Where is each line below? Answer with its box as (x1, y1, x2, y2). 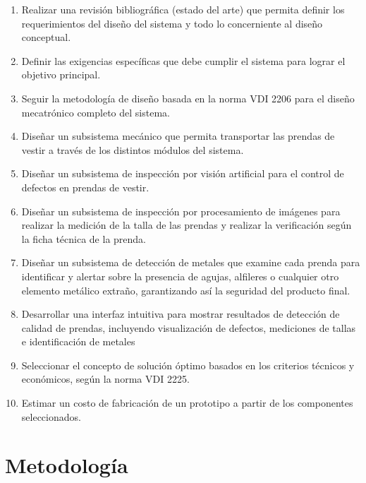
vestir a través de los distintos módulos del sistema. (21, 142, 244, 157)
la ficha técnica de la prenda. (21, 231, 147, 246)
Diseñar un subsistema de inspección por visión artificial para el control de (21, 166, 344, 181)
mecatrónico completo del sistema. (21, 105, 170, 119)
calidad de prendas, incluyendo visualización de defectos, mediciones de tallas (21, 320, 356, 335)
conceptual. (21, 30, 71, 44)
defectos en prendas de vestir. (21, 179, 150, 194)
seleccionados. (21, 409, 81, 424)
